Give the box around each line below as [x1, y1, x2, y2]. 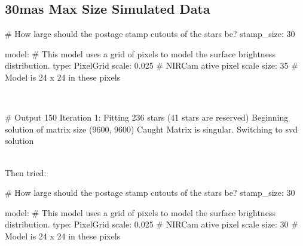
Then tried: [5, 166, 47, 179]
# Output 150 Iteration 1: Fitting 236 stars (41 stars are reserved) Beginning [5, 111, 289, 124]
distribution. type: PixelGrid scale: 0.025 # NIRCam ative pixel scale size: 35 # [5, 59, 298, 72]
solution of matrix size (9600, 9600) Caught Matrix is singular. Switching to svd [5, 122, 298, 135]
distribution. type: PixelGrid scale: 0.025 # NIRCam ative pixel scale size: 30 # [5, 218, 298, 230]
